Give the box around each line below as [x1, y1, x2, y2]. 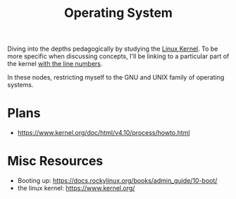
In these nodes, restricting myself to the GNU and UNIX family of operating [7, 73, 225, 82]
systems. [7, 81, 34, 89]
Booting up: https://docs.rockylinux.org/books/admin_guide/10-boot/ [17, 176, 218, 185]
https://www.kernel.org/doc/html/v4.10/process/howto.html [17, 129, 190, 137]
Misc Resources [7, 153, 104, 169]
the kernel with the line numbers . [7, 60, 103, 68]
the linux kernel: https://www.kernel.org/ [17, 184, 135, 193]
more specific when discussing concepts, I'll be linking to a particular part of [7, 52, 230, 60]
